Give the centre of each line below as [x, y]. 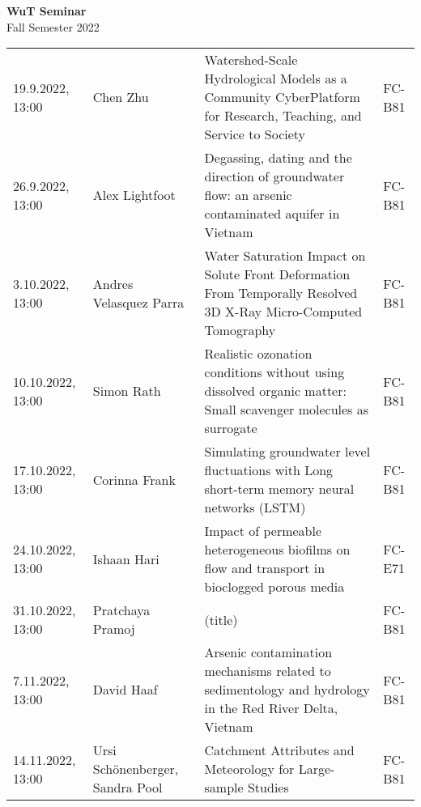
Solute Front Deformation [277, 274]
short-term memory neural [279, 489]
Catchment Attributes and [279, 750]
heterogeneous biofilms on [277, 550]
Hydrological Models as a [276, 79]
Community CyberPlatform [282, 97]
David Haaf [125, 690]
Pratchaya [121, 610]
